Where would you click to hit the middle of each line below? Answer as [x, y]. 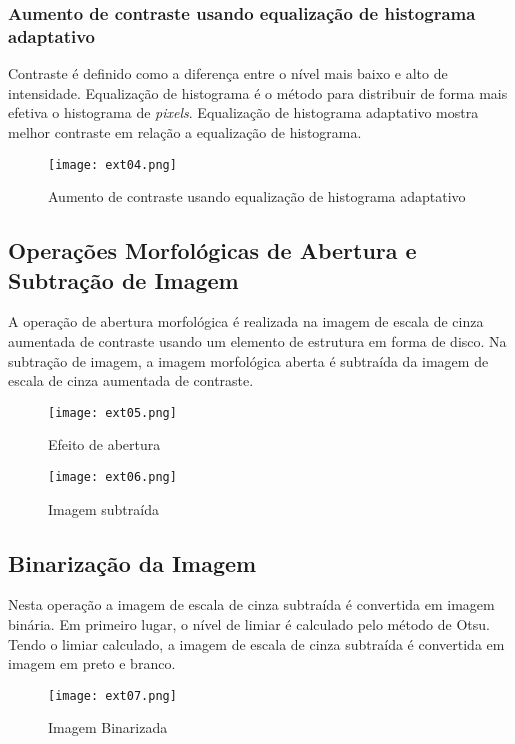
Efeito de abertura [104, 444]
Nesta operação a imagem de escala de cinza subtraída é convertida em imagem [251, 604]
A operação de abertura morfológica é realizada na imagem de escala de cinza [246, 321]
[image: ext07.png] [112, 695]
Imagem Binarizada [108, 727]
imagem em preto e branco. [92, 663]
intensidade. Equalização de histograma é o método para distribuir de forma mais [258, 92]
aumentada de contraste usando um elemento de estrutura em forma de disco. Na [257, 340]
